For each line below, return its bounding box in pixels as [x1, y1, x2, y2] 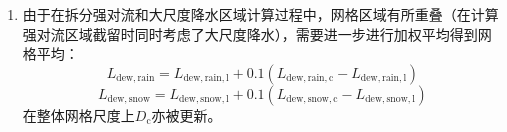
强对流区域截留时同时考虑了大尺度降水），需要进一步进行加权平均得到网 [22, 23, 492, 44]
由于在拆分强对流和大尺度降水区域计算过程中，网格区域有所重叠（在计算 [22, 4, 499, 24]
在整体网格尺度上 [22, 104, 135, 125]
